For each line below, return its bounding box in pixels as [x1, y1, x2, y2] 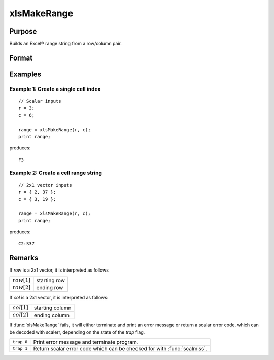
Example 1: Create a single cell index [9, 85, 101, 93]
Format [9, 53, 33, 62]
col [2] [12, 312, 28, 318]
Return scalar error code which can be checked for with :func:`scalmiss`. [33, 345, 208, 352]
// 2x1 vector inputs [18, 182, 72, 188]
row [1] [12, 277, 31, 283]
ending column [33, 312, 70, 319]
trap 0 [12, 339, 28, 344]
